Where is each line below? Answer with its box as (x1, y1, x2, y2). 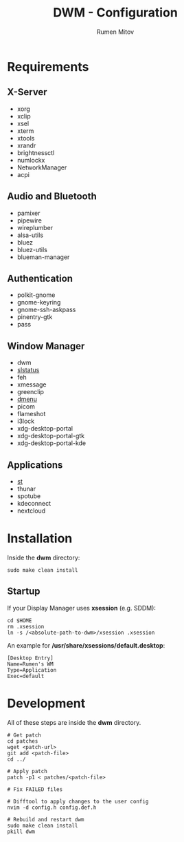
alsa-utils (16, 231, 43, 239)
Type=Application (7, 666, 57, 673)
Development (7, 695, 86, 711)
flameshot (16, 410, 46, 418)
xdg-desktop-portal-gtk (16, 432, 85, 440)
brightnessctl (16, 148, 55, 156)
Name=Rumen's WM (7, 660, 54, 668)
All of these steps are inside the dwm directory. (7, 718, 141, 726)
